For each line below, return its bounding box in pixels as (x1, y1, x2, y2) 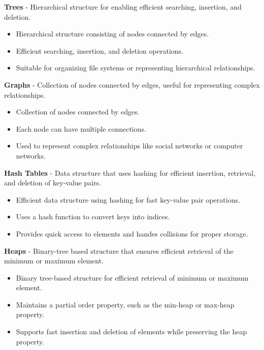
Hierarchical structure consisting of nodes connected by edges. (16, 28, 209, 39)
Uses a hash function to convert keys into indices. (16, 211, 170, 222)
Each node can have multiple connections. (16, 123, 146, 134)
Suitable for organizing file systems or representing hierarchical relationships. (16, 62, 255, 73)
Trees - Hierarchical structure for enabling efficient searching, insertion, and (4, 2, 242, 12)
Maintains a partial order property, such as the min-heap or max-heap (16, 299, 235, 309)
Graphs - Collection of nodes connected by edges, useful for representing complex (4, 79, 260, 90)
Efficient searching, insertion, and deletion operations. (16, 45, 183, 56)
